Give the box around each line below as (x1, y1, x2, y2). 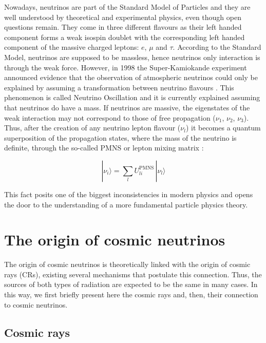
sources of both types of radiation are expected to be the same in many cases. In (4, 279, 258, 290)
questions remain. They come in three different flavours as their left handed (4, 22, 242, 32)
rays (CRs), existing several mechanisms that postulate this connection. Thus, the (4, 269, 262, 279)
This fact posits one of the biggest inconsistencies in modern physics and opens (4, 188, 253, 199)
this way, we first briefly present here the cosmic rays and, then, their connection (4, 289, 258, 299)
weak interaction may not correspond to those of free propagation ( (4, 112, 216, 123)
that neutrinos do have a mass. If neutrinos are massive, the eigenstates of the (4, 102, 250, 112)
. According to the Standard (173, 42, 261, 52)
